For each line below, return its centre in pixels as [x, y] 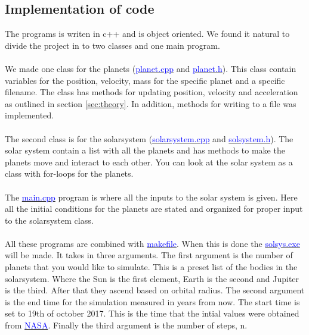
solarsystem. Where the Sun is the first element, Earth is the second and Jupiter [152, 278]
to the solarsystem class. [49, 220]
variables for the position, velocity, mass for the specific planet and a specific [145, 80]
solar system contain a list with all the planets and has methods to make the [145, 150]
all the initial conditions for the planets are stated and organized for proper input [154, 209]
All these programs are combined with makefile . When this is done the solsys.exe [152, 243]
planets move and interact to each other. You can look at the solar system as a [149, 162]
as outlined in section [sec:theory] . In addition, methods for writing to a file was [151, 103]
